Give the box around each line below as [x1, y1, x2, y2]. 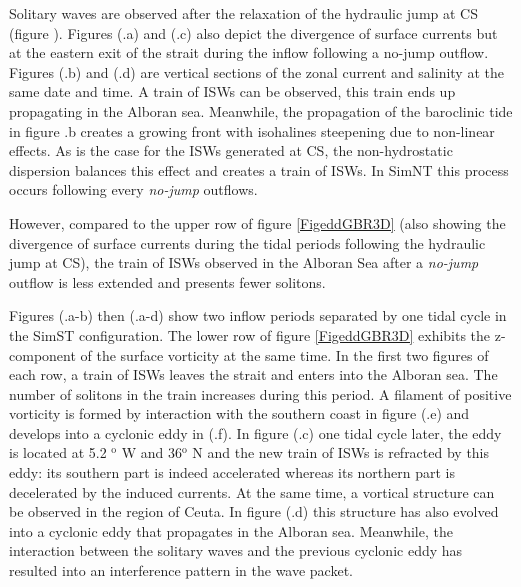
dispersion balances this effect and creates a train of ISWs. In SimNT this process [9, 159, 509, 180]
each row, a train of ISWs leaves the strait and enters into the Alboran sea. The [9, 364, 498, 385]
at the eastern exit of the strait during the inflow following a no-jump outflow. [9, 42, 489, 63]
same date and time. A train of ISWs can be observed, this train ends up [9, 81, 456, 102]
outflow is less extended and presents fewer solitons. [9, 271, 326, 292]
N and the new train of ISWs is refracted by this [192, 442, 490, 463]
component [9, 344, 76, 365]
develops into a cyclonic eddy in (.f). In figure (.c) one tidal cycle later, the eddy [9, 422, 502, 443]
